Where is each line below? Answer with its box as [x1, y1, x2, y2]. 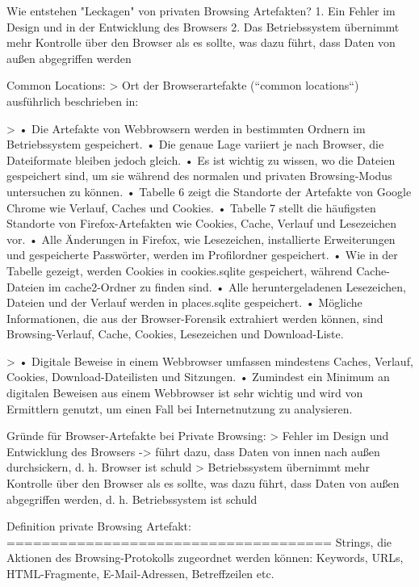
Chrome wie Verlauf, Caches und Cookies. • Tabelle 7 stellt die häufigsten [6, 199, 376, 216]
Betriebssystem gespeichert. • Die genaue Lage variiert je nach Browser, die [6, 136, 384, 153]
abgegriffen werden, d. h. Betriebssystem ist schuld [6, 490, 258, 507]
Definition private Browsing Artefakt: [6, 518, 191, 535]
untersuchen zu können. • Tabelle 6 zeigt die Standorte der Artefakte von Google [6, 182, 412, 199]
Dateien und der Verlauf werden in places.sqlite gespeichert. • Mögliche [6, 294, 362, 311]
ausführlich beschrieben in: [6, 92, 139, 109]
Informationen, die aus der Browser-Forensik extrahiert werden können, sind [6, 309, 383, 326]
